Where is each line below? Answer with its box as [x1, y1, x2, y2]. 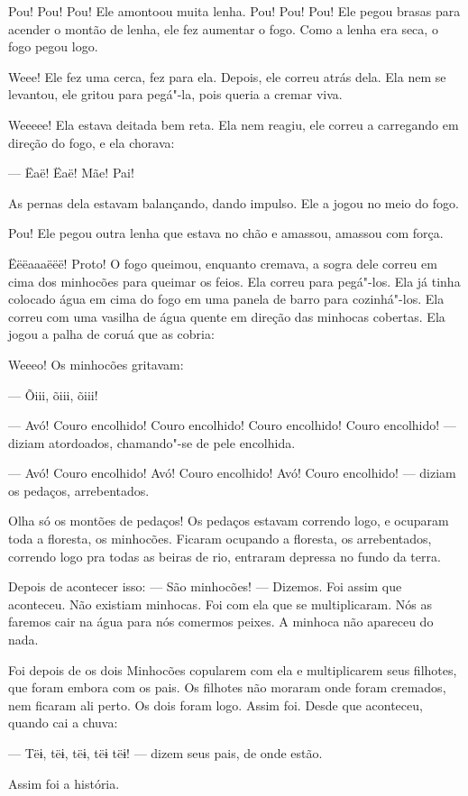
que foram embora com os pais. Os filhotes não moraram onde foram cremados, [8, 678, 446, 697]
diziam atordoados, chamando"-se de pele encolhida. [8, 433, 296, 452]
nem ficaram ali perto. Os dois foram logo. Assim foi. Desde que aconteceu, [8, 695, 423, 714]
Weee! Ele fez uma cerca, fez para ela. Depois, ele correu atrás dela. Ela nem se [8, 67, 446, 86]
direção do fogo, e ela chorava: [8, 133, 175, 151]
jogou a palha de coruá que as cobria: [8, 325, 215, 343]
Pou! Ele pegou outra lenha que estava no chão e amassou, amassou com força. [8, 224, 444, 242]
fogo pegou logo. [8, 37, 98, 56]
